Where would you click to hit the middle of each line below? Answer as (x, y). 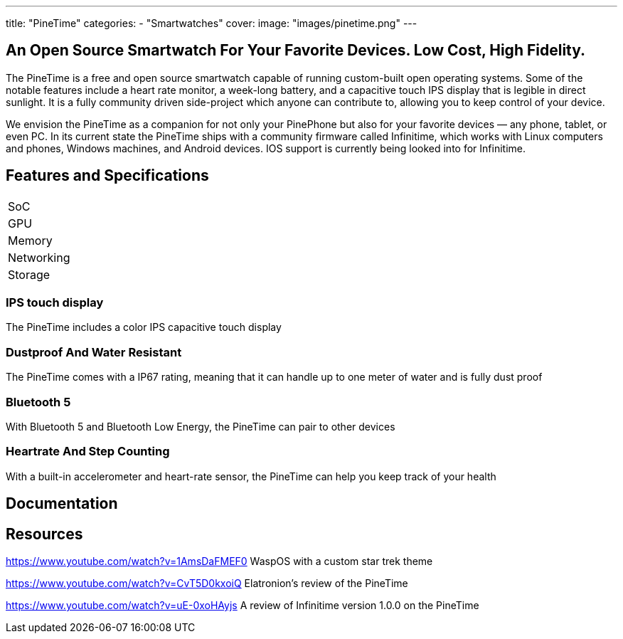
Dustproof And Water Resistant (94, 352)
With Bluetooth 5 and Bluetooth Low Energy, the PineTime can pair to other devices (201, 426)
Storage (29, 274)
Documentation (62, 504)
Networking (39, 257)
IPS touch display (55, 303)
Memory (30, 240)
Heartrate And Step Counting (88, 451)
